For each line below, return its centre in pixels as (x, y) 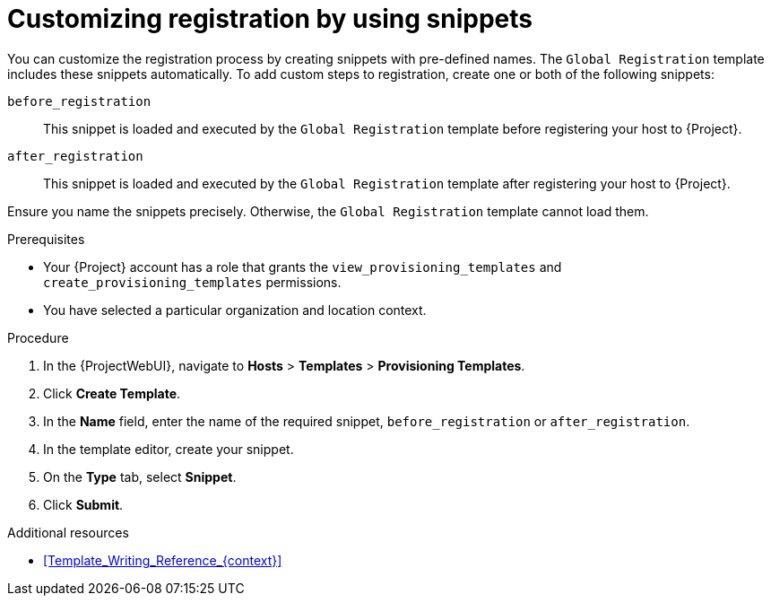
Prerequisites (46, 239)
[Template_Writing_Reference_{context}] (163, 560)
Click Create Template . (112, 393)
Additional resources (68, 532)
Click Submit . (83, 504)
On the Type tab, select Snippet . (140, 476)
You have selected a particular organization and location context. (235, 310)
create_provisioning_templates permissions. (192, 282)
